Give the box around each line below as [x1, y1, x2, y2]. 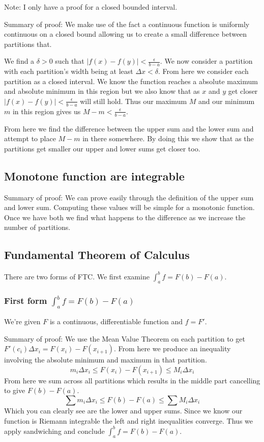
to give [4, 385, 25, 396]
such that [55, 56, 84, 66]
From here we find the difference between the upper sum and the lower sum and [4, 123, 254, 134]
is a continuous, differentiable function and [49, 316, 183, 327]
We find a [4, 56, 35, 66]
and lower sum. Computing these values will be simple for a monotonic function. [4, 202, 255, 213]
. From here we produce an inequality [114, 343, 231, 354]
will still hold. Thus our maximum [80, 95, 187, 106]
